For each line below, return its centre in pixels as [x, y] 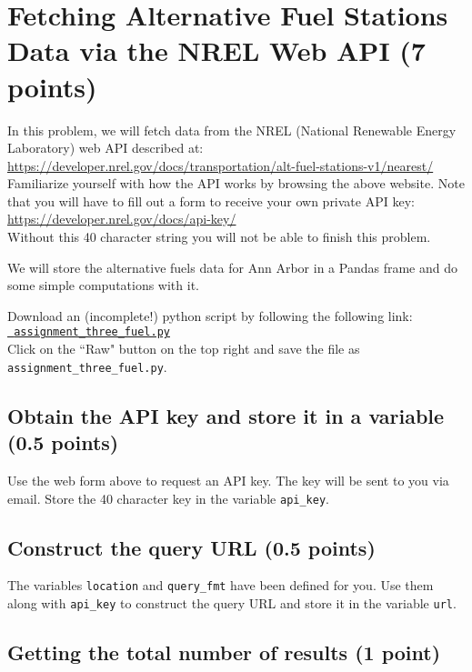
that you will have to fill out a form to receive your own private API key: [211, 201]
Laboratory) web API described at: [105, 148]
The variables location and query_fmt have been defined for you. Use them [221, 585]
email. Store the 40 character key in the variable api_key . [168, 498]
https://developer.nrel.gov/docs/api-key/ [122, 219]
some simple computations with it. [103, 285]
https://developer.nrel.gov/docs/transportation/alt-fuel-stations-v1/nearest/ [221, 165]
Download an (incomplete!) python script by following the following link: [210, 315]
